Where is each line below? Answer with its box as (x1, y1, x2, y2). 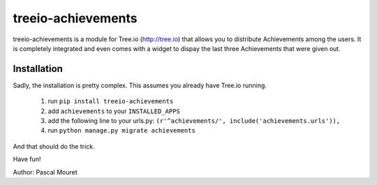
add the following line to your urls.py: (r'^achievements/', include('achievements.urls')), (47, 117, 341, 125)
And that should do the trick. (13, 142, 95, 150)
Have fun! (13, 155, 41, 163)
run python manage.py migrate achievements (47, 126, 195, 135)
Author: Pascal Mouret (13, 168, 78, 176)
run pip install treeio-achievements (47, 97, 174, 105)
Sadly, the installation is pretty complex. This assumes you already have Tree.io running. (13, 81, 267, 89)
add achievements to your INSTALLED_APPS (47, 107, 181, 115)
